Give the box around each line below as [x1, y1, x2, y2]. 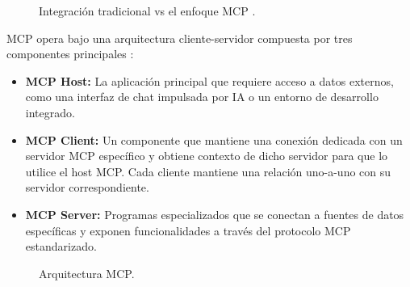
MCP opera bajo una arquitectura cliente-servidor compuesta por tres [6, 29, 353, 46]
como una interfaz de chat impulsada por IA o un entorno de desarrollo [25, 88, 379, 105]
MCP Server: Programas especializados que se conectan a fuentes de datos [25, 205, 404, 222]
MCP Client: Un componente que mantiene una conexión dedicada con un [25, 131, 403, 148]
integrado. [25, 103, 75, 120]
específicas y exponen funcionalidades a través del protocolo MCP [25, 222, 351, 238]
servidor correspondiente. [25, 179, 149, 196]
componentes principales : [6, 45, 134, 62]
